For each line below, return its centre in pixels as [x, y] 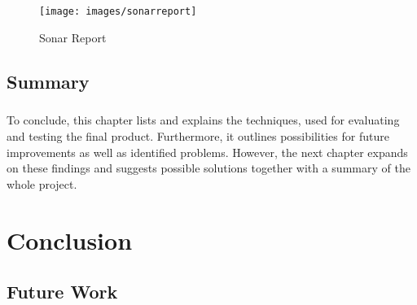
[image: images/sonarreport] [118, 11]
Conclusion [70, 240]
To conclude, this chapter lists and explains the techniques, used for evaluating [203, 120]
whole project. [42, 183]
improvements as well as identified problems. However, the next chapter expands [207, 152]
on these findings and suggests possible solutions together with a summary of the [208, 168]
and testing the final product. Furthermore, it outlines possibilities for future [198, 136]
